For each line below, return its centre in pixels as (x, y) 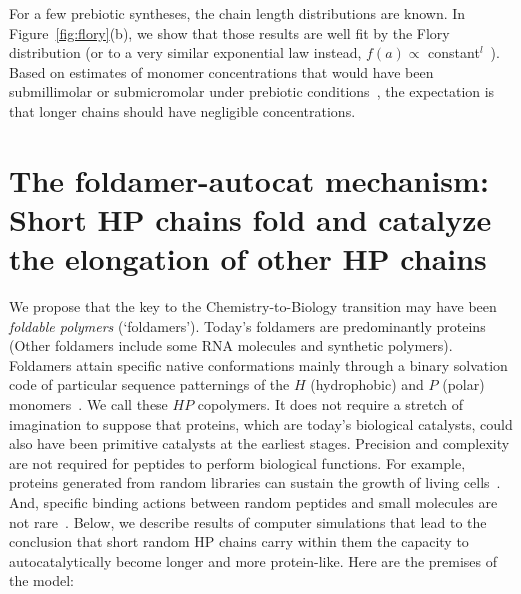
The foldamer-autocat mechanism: (249, 179)
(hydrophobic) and (367, 384)
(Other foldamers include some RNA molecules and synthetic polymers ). (231, 345)
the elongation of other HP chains (248, 258)
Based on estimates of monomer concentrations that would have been (221, 71)
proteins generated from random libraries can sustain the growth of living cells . (255, 482)
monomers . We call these (88, 404)
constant (454, 52)
